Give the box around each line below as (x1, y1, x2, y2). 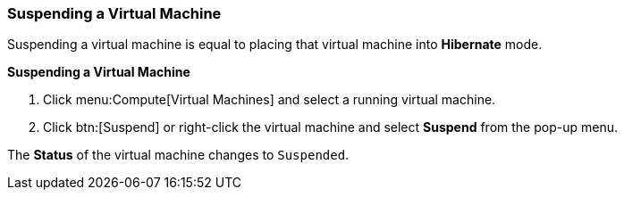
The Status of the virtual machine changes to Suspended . (7, 147, 350, 163)
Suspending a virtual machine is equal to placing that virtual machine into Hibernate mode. (7, 37, 543, 53)
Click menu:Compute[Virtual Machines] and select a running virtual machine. (43, 92, 496, 108)
